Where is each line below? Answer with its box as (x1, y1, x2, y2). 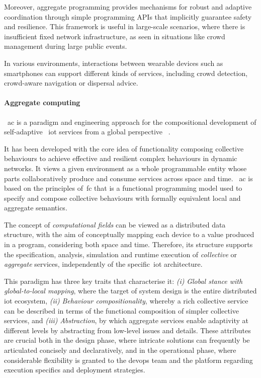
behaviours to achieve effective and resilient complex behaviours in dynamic (4, 153, 237, 164)
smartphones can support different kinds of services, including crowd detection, (4, 67, 248, 78)
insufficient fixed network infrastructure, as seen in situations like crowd (4, 31, 225, 41)
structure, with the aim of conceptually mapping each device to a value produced (4, 229, 254, 240)
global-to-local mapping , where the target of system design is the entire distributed (4, 285, 257, 296)
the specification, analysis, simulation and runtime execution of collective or (4, 249, 237, 259)
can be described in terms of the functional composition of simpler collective (4, 305, 239, 316)
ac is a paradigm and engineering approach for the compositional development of (8, 116, 256, 127)
